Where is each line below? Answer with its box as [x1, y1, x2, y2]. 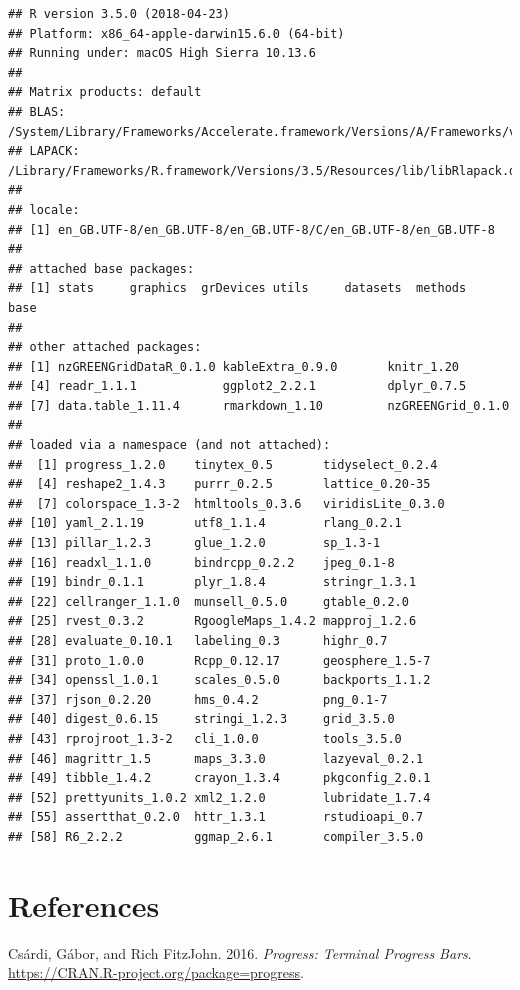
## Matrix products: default [8, 85, 202, 100]
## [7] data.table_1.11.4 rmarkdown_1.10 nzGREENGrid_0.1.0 [8, 398, 510, 413]
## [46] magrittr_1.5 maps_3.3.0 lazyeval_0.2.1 [8, 751, 424, 766]
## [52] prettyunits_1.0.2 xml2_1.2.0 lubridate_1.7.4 [8, 790, 431, 805]
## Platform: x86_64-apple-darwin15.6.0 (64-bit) [8, 26, 345, 41]
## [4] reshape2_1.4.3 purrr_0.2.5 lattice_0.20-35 [8, 477, 431, 492]
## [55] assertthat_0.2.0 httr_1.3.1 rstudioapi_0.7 [8, 810, 424, 825]
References [8, 884, 160, 925]
